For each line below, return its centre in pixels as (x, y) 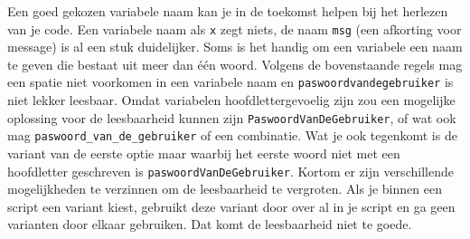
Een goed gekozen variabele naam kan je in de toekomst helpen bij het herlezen (228, 11)
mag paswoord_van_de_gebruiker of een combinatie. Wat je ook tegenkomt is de (232, 135)
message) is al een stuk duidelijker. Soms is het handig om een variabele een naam (235, 47)
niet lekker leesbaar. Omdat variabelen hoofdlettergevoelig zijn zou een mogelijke (231, 100)
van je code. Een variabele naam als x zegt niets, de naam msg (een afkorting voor (235, 29)
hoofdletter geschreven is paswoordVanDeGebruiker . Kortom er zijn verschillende (230, 171)
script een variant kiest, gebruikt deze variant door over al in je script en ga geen (231, 206)
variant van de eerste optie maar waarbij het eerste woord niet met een (204, 153)
